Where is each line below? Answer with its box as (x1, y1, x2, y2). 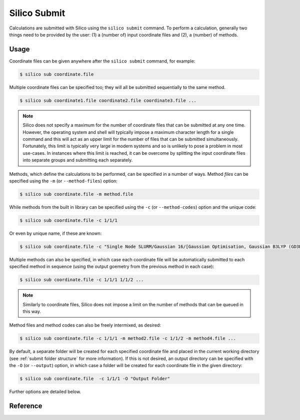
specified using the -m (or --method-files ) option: (9, 178, 117, 184)
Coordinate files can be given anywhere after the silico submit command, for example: (9, 58, 195, 64)
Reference (9, 402, 42, 410)
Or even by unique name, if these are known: (9, 230, 102, 236)
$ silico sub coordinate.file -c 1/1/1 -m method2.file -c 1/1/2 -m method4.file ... (19, 336, 236, 342)
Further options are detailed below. (9, 389, 81, 395)
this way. (22, 308, 41, 314)
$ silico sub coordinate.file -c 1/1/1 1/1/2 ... (19, 277, 144, 283)
